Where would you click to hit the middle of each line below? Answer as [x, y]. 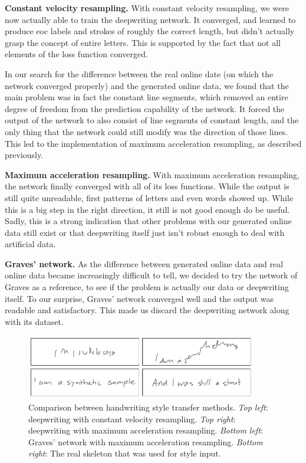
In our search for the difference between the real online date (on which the [139, 73]
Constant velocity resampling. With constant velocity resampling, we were [147, 8]
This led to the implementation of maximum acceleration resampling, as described [153, 143]
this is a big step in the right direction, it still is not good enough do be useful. [147, 209]
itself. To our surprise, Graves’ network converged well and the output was [139, 298]
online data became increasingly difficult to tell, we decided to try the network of [151, 275]
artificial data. [30, 244]
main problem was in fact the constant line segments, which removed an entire [147, 97]
